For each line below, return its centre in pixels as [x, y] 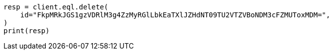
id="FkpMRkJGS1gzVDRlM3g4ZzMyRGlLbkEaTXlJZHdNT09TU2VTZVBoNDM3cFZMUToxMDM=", [175, 15]
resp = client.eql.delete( [56, 7]
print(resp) [27, 31]
